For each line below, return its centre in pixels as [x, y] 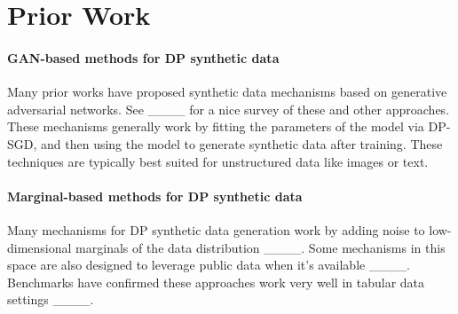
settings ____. [51, 299]
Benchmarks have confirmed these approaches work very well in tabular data [216, 282]
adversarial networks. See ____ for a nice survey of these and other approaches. [229, 109]
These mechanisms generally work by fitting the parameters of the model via [216, 126]
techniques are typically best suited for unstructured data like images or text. [218, 161]
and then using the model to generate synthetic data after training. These [242, 143]
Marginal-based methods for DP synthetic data [155, 196]
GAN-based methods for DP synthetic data [143, 57]
